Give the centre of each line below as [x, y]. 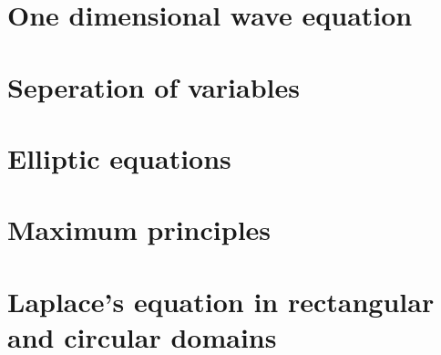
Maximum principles [139, 230]
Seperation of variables [154, 86]
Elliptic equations [119, 157]
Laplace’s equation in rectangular [221, 301]
